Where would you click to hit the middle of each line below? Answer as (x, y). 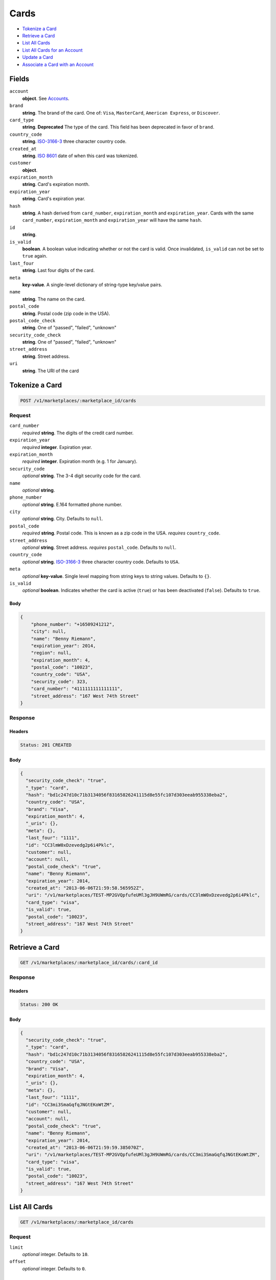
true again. (35, 256)
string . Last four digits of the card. (59, 270)
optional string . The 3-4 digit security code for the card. (82, 476)
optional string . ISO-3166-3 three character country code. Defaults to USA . (101, 562)
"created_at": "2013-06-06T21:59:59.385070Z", (85, 1147)
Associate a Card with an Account (58, 65)
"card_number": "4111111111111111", (77, 689)
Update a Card (38, 57)
